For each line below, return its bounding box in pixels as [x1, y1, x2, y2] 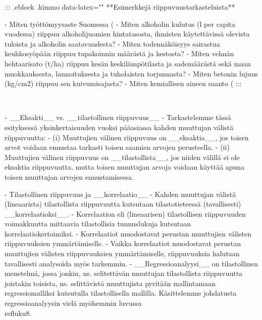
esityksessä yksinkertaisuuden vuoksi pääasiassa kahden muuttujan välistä [5, 122, 234, 132]
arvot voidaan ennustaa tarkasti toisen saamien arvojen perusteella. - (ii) [5, 142, 230, 152]
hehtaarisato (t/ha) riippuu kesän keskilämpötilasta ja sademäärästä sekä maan [5, 58, 251, 68]
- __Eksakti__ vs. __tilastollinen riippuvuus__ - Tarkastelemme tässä [5, 112, 231, 123]
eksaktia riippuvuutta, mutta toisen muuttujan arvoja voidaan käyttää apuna [5, 162, 245, 172]
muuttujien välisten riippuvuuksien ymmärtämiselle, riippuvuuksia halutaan [5, 248, 240, 259]
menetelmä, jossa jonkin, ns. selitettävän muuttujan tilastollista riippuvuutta [5, 268, 243, 278]
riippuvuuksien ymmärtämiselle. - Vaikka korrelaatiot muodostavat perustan [5, 238, 241, 249]
